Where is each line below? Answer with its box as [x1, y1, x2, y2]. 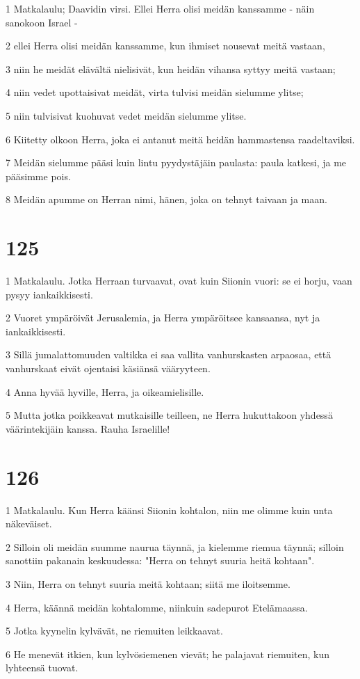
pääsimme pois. [6, 168, 71, 183]
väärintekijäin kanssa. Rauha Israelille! [6, 421, 170, 436]
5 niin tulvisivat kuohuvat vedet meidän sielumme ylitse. [6, 108, 247, 122]
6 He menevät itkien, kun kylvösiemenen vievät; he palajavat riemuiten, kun [6, 646, 330, 661]
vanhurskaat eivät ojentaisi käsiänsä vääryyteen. [6, 361, 211, 376]
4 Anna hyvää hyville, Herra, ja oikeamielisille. [6, 384, 204, 399]
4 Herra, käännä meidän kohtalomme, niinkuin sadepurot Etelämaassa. [6, 600, 308, 614]
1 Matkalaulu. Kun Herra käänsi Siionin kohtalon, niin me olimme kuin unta [6, 502, 333, 517]
